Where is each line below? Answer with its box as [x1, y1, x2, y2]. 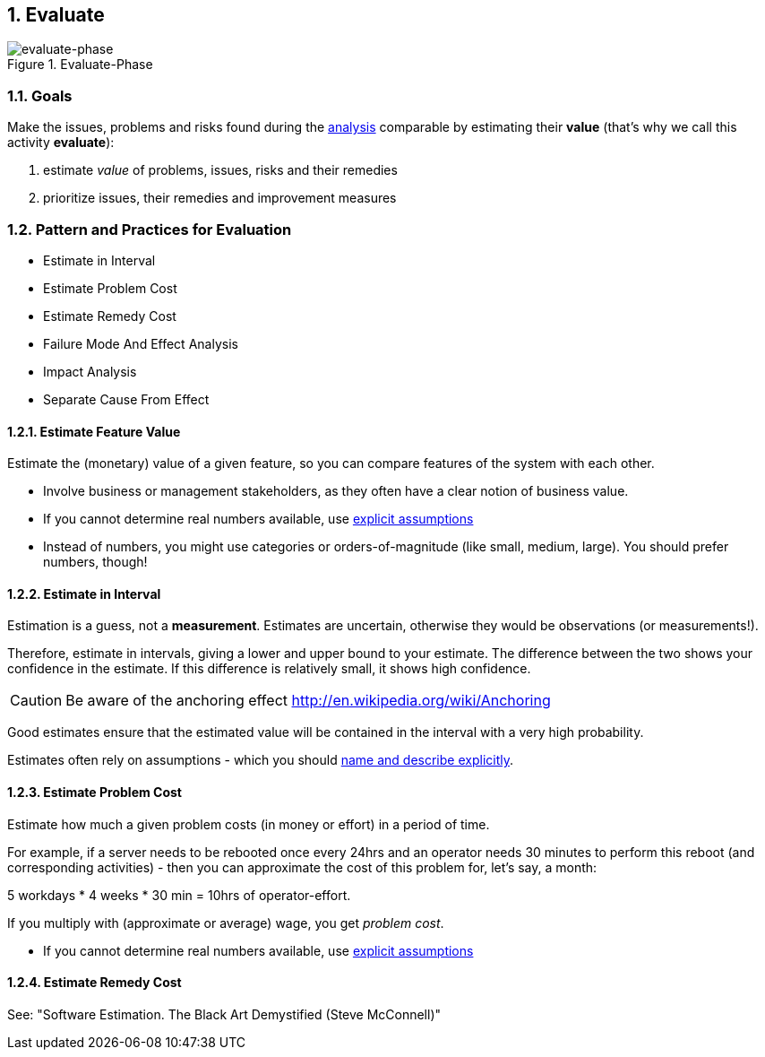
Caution [10, 691, 63, 710]
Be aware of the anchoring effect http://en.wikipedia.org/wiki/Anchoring [65, 691, 551, 710]
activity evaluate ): [7, 134, 115, 151]
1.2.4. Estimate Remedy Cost [7, 975, 182, 991]
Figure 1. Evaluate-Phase [7, 56, 153, 73]
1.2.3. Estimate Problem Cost [7, 784, 182, 800]
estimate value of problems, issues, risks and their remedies [43, 162, 398, 178]
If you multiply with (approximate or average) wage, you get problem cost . [7, 914, 444, 931]
